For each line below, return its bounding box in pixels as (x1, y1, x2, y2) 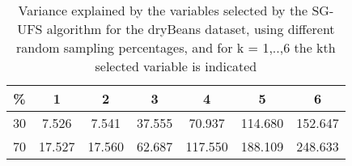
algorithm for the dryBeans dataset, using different (46, 19, 335, 38)
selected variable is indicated (95, 57, 257, 75)
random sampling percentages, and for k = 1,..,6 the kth (16, 38, 336, 57)
